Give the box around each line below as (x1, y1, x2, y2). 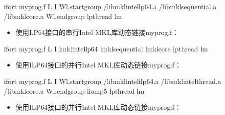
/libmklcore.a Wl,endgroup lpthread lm (4, 11, 122, 21)
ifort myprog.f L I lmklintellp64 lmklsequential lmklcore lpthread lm (4, 43, 208, 53)
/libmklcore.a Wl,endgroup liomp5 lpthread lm (4, 85, 145, 96)
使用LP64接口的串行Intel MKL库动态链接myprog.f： (15, 27, 179, 37)
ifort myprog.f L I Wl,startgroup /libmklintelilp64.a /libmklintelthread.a (4, 76, 221, 86)
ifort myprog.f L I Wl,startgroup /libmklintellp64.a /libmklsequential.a (4, 1, 217, 11)
